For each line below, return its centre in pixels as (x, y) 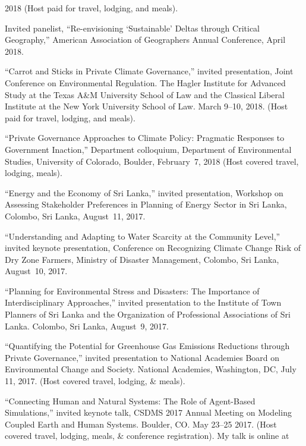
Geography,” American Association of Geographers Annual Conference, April (145, 40)
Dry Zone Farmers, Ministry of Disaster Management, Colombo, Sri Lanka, (142, 259)
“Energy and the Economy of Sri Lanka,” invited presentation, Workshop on (144, 192)
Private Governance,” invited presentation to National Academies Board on (142, 357)
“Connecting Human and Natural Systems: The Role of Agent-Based (130, 401)
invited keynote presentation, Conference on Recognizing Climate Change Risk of (153, 248)
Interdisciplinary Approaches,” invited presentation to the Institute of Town (143, 302)
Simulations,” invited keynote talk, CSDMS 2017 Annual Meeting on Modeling (148, 412)
